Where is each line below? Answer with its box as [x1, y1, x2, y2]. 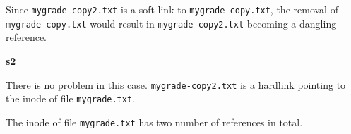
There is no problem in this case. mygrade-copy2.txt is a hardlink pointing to [6, 77, 346, 92]
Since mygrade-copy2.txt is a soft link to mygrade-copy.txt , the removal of [6, 2, 338, 16]
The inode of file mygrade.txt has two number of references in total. [6, 114, 303, 129]
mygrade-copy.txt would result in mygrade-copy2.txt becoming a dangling [6, 16, 337, 30]
